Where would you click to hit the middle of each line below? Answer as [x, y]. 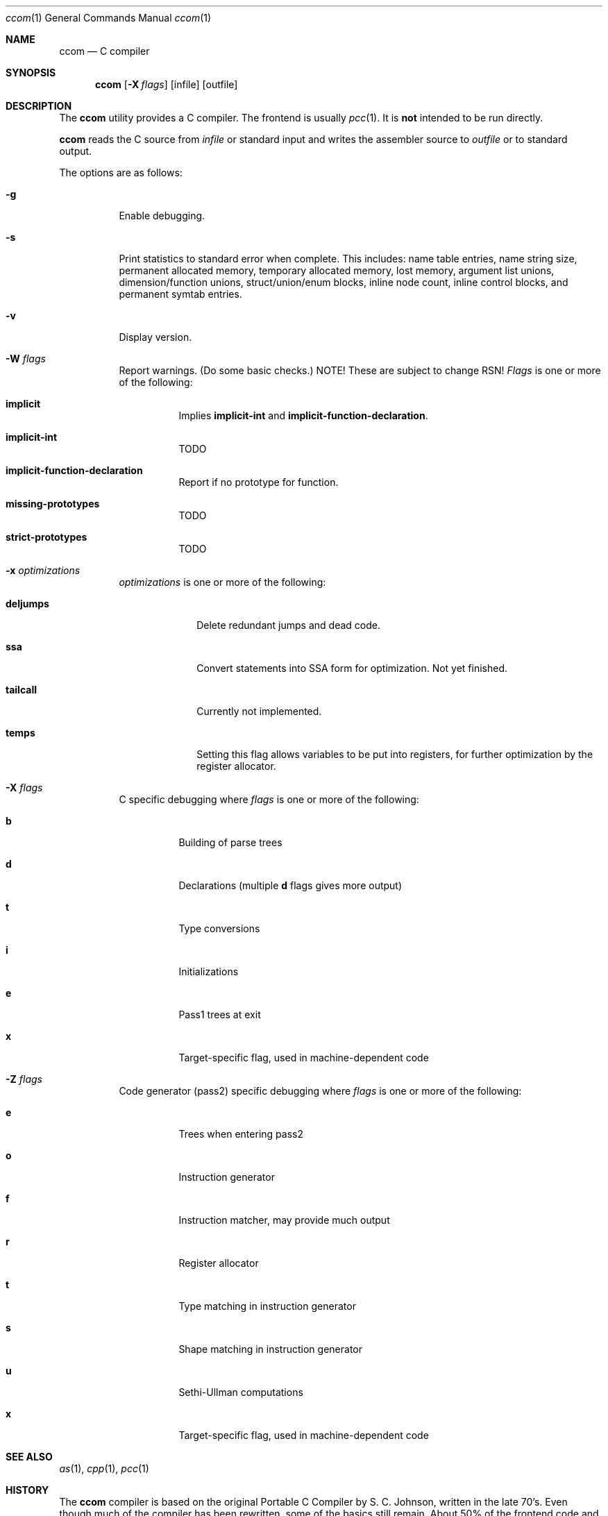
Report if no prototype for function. [259, 482]
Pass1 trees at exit [220, 1014]
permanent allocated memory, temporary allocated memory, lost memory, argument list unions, [337, 270]
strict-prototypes [47, 537]
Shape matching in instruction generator [270, 1349]
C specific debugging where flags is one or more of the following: [269, 799]
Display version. [155, 337]
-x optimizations [43, 570]
